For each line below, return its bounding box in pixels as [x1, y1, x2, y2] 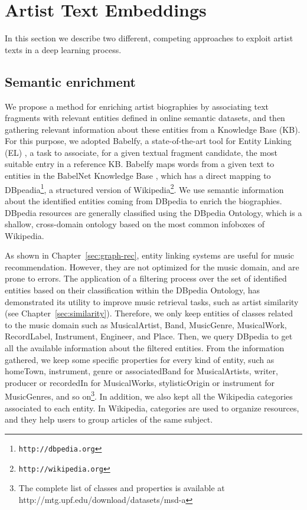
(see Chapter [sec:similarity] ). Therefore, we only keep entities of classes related [5, 307, 293, 319]
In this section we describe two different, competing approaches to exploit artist [5, 32, 293, 44]
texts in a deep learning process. [5, 43, 122, 55]
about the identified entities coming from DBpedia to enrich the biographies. [5, 194, 282, 207]
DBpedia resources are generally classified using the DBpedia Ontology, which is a [5, 206, 302, 218]
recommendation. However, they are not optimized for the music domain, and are [5, 260, 299, 273]
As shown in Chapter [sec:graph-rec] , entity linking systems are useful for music [5, 249, 295, 261]
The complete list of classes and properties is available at [18, 482, 225, 494]
